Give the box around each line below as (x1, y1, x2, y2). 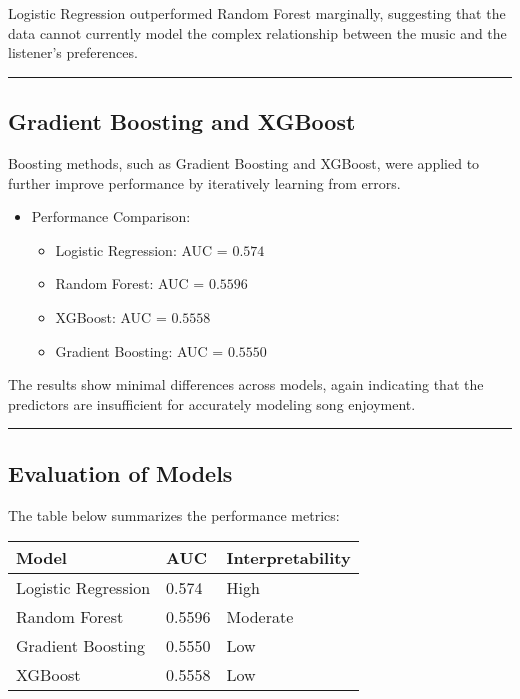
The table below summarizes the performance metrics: (8, 504, 340, 525)
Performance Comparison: (31, 206, 191, 227)
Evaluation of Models (8, 457, 233, 488)
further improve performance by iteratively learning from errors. (8, 172, 401, 193)
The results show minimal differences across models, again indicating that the (8, 374, 484, 395)
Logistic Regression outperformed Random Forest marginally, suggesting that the (8, 3, 506, 23)
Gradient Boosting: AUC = (55, 340, 224, 361)
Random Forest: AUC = (55, 273, 205, 294)
